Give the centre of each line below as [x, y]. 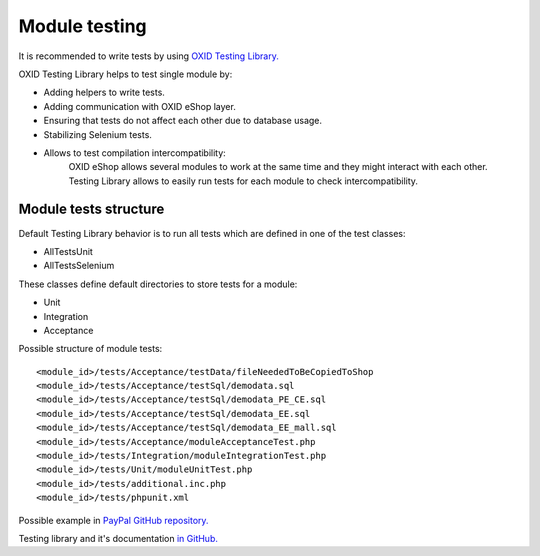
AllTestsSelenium [79, 266]
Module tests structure [91, 209]
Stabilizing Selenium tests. [97, 134]
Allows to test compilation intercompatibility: [135, 152]
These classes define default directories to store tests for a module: [158, 284]
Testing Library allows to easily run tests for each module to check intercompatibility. [243, 181]
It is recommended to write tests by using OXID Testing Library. [148, 56]
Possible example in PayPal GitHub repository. [113, 520]
